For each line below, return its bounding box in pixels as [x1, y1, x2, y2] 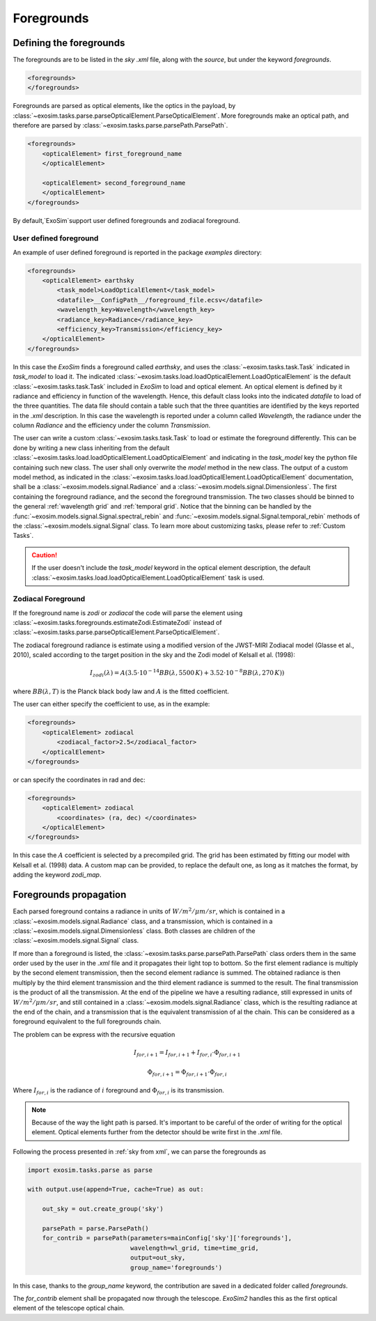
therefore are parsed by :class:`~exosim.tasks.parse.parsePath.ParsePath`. [13, 121, 228, 130]
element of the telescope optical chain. [13, 1304, 125, 1313]
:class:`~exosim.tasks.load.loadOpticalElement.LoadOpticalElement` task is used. [31, 573, 265, 582]
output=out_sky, [130, 1254, 186, 1262]
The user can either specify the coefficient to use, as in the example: [13, 700, 210, 709]
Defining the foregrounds [13, 37, 125, 49]
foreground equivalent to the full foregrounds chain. [13, 1017, 162, 1026]
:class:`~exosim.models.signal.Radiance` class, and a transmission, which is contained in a [13, 917, 273, 925]
